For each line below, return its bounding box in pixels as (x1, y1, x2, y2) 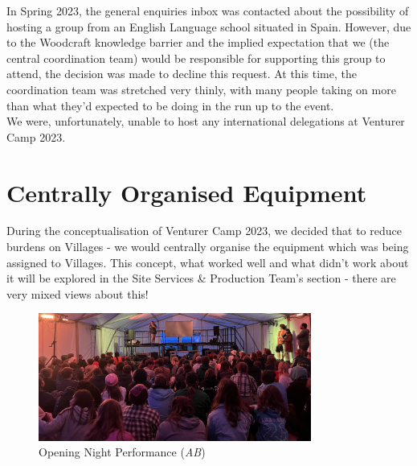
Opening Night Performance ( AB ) (39, 443, 206, 460)
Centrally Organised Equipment (6, 175, 367, 208)
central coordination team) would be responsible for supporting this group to (6, 49, 386, 66)
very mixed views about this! (6, 285, 149, 302)
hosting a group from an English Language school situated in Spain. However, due (6, 18, 411, 35)
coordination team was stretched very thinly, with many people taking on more (6, 80, 396, 97)
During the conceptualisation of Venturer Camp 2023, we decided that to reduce (6, 222, 402, 239)
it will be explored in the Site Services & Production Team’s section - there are (6, 270, 396, 287)
